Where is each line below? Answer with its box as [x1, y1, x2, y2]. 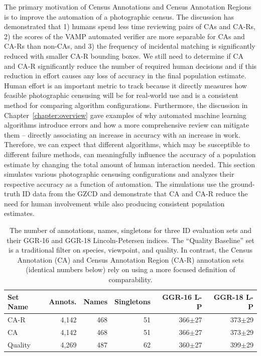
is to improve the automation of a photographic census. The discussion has [4, 11, 234, 22]
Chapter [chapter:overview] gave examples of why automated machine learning [4, 109, 246, 120]
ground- [230, 178, 255, 189]
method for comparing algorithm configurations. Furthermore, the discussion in [4, 99, 248, 110]
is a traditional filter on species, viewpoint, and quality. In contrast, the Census [9, 245, 252, 255]
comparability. [108, 274, 153, 285]
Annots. [49, 296, 77, 307]
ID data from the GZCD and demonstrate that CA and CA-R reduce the [22, 188, 248, 199]
